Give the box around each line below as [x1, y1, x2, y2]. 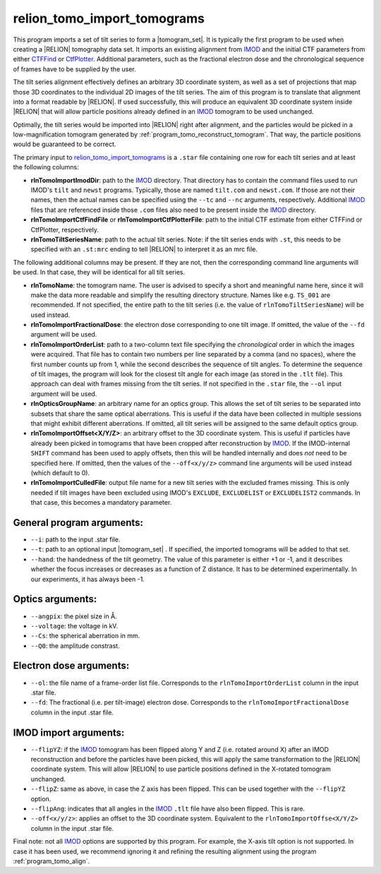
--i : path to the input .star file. [30, 535, 121, 544]
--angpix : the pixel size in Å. [30, 611, 117, 621]
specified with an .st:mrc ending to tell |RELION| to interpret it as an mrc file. [30, 245, 258, 253]
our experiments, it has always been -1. [30, 575, 145, 583]
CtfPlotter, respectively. [30, 225, 99, 234]
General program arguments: [13, 516, 144, 529]
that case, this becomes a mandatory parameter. [30, 498, 172, 507]
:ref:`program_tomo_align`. [13, 856, 90, 865]
